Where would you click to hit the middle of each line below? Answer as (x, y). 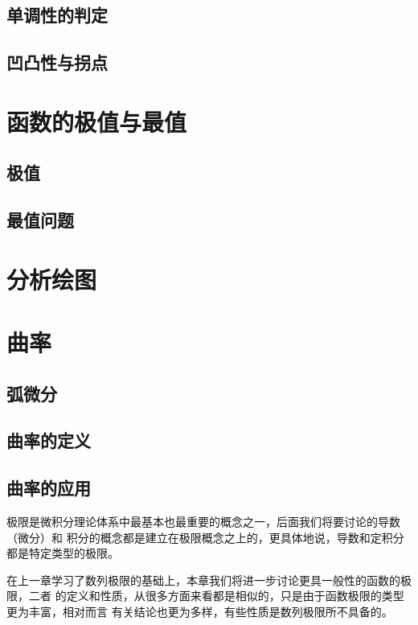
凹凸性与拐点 (57, 62)
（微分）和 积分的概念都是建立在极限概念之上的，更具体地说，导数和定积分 (205, 537)
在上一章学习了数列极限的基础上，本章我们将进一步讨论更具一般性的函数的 (203, 580)
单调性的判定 (57, 15)
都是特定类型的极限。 (63, 553)
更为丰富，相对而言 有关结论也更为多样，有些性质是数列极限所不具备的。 (200, 611)
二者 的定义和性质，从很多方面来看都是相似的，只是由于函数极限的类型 (216, 596)
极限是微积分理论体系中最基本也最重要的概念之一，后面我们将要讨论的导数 (203, 522)
